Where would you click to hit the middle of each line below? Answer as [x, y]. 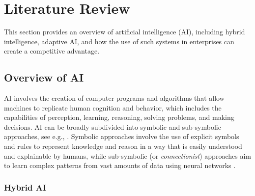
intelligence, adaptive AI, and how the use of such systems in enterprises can [119, 41]
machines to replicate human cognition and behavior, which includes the [113, 107]
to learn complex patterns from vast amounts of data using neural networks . [120, 165]
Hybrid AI [25, 187]
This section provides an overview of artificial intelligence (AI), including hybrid [125, 32]
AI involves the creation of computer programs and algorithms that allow [114, 98]
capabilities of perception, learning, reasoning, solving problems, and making [119, 117]
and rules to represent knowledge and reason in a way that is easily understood [123, 146]
